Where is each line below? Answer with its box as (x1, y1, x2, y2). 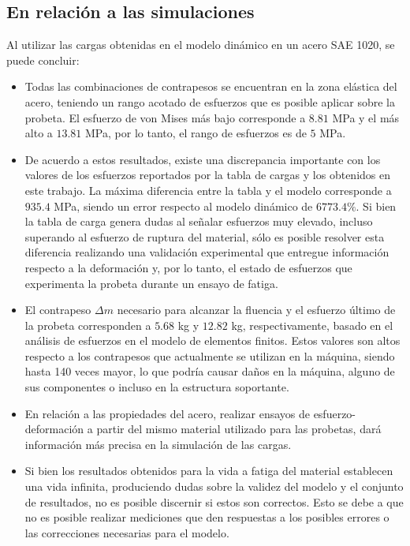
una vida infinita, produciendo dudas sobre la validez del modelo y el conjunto (24, 478, 404, 495)
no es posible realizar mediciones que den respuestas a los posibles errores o (24, 509, 389, 525)
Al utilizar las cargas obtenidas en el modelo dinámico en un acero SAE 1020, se (6, 36, 395, 53)
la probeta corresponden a (24, 316, 151, 333)
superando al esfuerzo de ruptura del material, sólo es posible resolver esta (24, 228, 385, 245)
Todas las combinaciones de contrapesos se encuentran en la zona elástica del (24, 78, 397, 95)
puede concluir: (6, 51, 80, 68)
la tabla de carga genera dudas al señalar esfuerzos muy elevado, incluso (24, 213, 373, 230)
